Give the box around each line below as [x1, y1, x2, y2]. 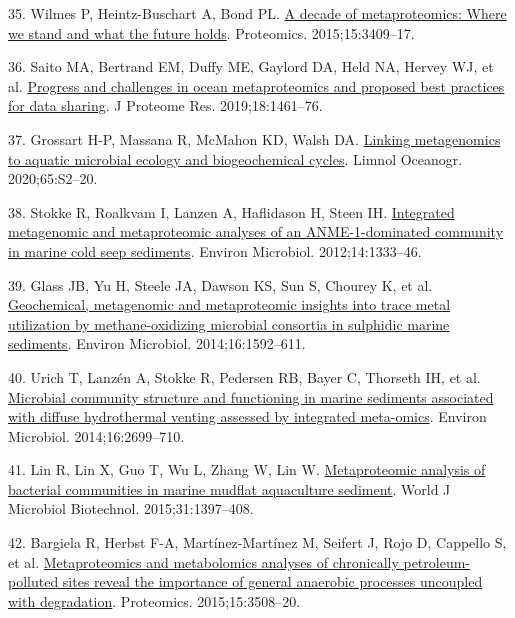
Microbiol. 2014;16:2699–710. [8, 425, 185, 446]
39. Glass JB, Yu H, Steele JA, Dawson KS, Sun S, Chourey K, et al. [8, 274, 433, 295]
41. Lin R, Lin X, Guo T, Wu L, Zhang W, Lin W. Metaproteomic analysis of [8, 459, 486, 480]
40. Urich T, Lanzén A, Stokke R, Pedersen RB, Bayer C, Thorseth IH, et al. [8, 366, 481, 387]
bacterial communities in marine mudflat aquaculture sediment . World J [8, 478, 451, 499]
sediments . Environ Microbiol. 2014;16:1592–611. [8, 333, 306, 354]
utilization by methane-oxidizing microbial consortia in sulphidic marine [8, 313, 450, 334]
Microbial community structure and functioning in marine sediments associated [8, 386, 494, 407]
